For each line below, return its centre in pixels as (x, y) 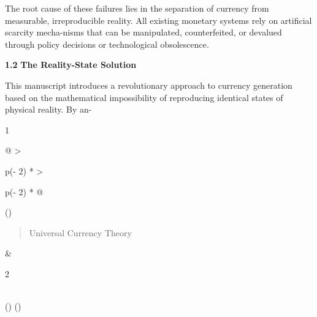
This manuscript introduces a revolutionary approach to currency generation (149, 85)
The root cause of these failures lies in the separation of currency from (137, 8)
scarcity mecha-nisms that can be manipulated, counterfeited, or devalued (143, 32)
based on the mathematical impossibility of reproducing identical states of (144, 97)
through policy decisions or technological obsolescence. (107, 44)
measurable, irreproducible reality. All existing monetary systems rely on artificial (158, 20)
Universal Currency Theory (80, 232)
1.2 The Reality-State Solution (71, 65)
